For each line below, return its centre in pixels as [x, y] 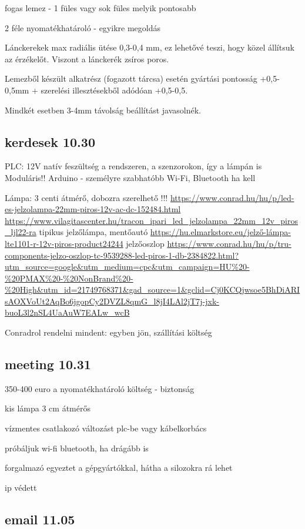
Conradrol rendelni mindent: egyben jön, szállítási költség [108, 332]
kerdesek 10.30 [50, 141]
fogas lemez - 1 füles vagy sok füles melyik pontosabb [100, 8]
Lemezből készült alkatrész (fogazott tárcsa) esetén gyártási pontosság [131, 78]
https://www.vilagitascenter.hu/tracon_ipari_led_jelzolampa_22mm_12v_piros [151, 220]
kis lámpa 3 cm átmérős [48, 408]
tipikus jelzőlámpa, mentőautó [93, 232]
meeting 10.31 [48, 364]
